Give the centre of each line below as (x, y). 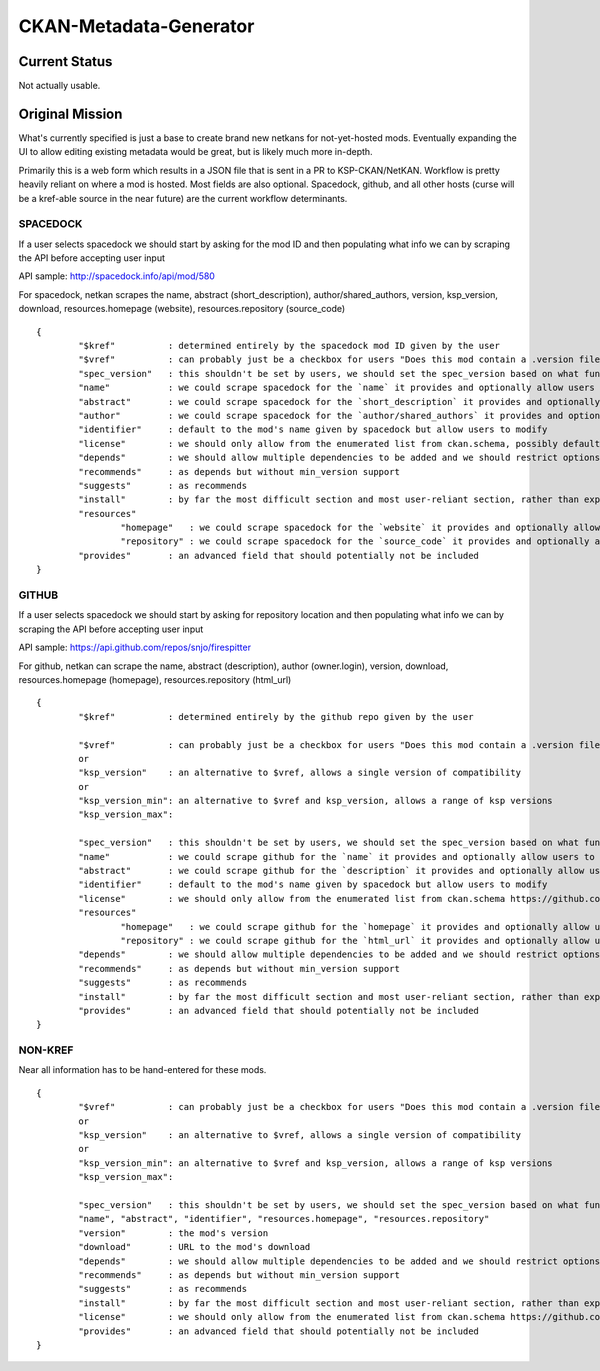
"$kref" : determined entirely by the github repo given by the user (276, 716)
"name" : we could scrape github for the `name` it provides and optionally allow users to (336, 856)
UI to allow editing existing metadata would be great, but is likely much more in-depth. (196, 152)
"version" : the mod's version (173, 1233)
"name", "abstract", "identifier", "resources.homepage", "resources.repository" (284, 1219)
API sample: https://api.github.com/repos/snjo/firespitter (135, 647)
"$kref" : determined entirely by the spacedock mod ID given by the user (289, 346)
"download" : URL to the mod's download (194, 1247)
